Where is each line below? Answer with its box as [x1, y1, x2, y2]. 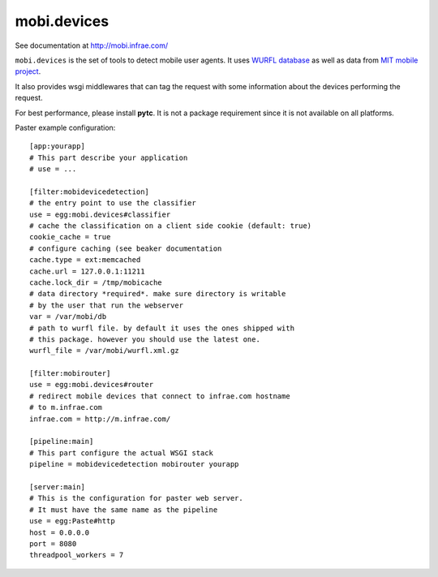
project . [15, 67, 41, 76]
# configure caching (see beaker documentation [29, 243, 222, 253]
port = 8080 [29, 539, 77, 548]
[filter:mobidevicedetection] [29, 187, 150, 196]
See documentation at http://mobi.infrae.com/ [15, 41, 169, 50]
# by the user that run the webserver [29, 300, 184, 310]
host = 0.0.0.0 [29, 527, 90, 537]
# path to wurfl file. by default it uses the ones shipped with [29, 323, 295, 333]
